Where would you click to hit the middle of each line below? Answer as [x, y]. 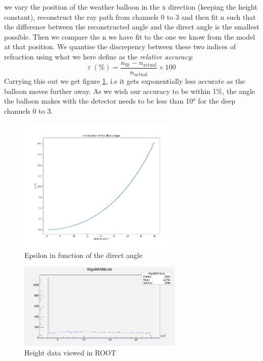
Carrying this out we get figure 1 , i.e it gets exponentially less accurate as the [125, 81]
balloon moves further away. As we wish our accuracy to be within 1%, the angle [130, 91]
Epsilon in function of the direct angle [83, 255]
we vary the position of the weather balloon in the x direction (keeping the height [131, 7]
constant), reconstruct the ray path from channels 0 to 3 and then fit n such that [130, 17]
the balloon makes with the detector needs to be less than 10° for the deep [120, 101]
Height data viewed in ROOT [70, 353]
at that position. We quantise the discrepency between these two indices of [120, 46]
